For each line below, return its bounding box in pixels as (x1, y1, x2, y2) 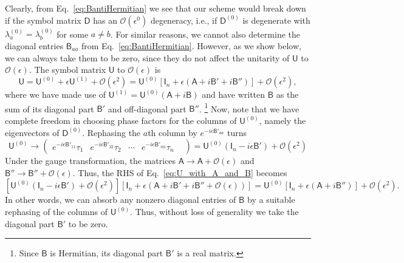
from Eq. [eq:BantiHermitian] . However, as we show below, (81, 39, 301, 52)
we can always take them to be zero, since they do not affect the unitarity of (5, 51, 290, 64)
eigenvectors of (5, 126, 60, 138)
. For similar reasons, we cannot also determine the (110, 27, 300, 40)
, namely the (259, 114, 306, 127)
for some (56, 27, 89, 40)
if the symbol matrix (5, 13, 81, 26)
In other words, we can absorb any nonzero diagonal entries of (5, 193, 236, 206)
